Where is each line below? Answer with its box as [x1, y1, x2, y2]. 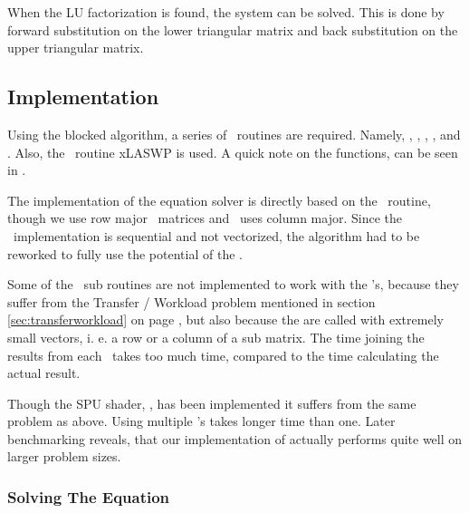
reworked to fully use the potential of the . [7, 244, 243, 263]
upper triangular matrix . [7, 38, 144, 57]
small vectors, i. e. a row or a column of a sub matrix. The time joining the [7, 327, 425, 346]
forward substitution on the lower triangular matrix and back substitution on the [7, 20, 458, 39]
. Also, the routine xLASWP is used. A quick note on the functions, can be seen [7, 142, 458, 161]
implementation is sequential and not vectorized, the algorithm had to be [13, 226, 420, 245]
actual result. [7, 363, 81, 382]
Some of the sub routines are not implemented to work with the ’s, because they [7, 275, 459, 294]
